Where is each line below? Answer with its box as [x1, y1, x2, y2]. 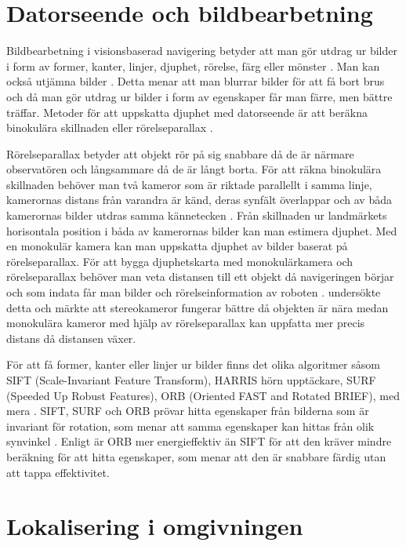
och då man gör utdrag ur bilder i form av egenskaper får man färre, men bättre [6, 88, 393, 104]
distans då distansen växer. [6, 329, 136, 346]
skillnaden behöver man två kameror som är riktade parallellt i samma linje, [6, 176, 372, 192]
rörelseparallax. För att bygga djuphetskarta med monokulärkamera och [6, 253, 353, 269]
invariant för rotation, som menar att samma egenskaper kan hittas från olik [6, 417, 375, 434]
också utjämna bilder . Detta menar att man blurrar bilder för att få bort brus [6, 73, 385, 89]
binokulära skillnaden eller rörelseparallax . [6, 119, 213, 136]
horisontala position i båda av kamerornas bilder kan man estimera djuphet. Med [6, 222, 397, 238]
